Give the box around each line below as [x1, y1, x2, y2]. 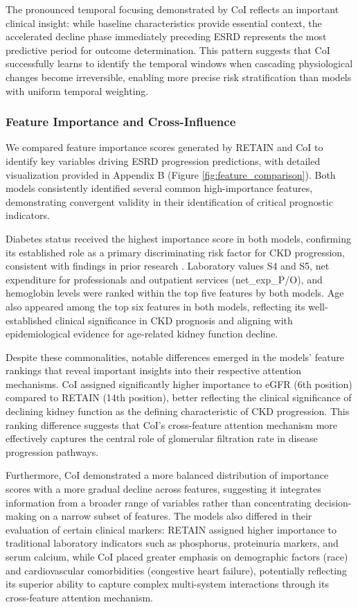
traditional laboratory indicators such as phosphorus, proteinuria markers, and [6, 536, 339, 550]
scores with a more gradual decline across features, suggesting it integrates [6, 482, 321, 496]
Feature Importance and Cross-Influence [6, 113, 236, 130]
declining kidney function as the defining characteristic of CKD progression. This [6, 404, 350, 419]
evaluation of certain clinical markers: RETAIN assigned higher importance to [6, 522, 337, 536]
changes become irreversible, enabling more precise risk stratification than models [6, 69, 352, 84]
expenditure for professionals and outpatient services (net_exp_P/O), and [6, 272, 323, 286]
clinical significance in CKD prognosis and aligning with [55, 313, 293, 327]
